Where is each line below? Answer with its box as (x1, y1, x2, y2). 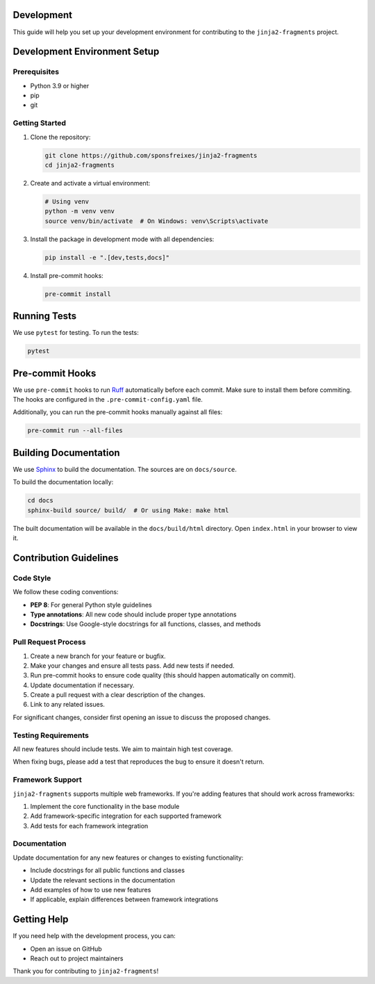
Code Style (12, 573, 51, 583)
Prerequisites (12, 67, 59, 76)
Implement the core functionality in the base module (30, 802, 180, 810)
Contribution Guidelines (12, 552, 119, 564)
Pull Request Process (12, 637, 86, 647)
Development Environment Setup (12, 46, 160, 58)
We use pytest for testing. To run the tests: (12, 329, 139, 337)
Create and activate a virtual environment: (30, 179, 151, 187)
